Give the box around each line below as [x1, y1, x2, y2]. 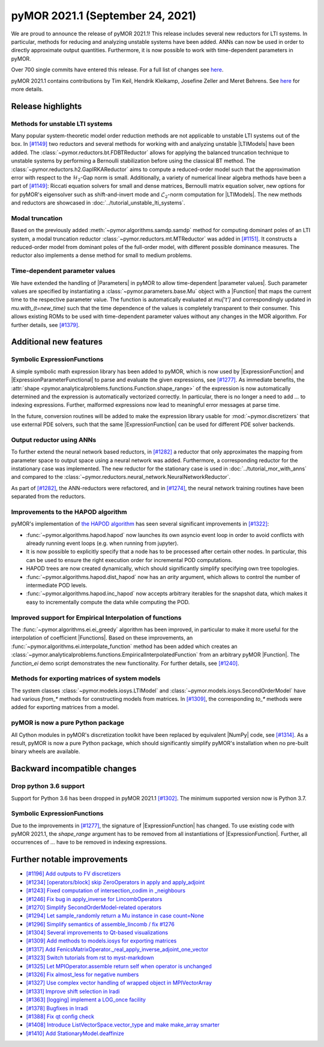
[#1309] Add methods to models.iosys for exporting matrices [26, 937, 177, 944]
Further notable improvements [11, 854, 128, 865]
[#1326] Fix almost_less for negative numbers [26, 971, 139, 978]
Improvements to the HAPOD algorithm [11, 508, 127, 516]
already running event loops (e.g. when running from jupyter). [26, 540, 179, 547]
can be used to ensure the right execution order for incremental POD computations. [26, 556, 233, 563]
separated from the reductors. [11, 493, 86, 500]
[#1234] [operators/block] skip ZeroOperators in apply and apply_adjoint [26, 878, 205, 886]
